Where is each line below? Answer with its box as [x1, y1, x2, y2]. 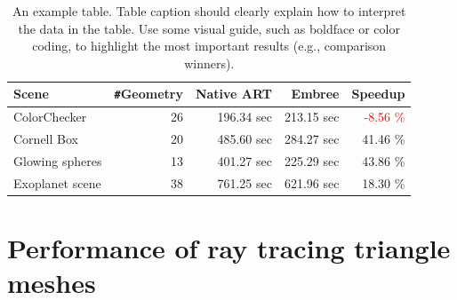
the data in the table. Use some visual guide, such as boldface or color [18, 19, 400, 37]
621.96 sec [284, 173, 340, 192]
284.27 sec [284, 130, 340, 148]
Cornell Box [13, 130, 78, 148]
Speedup [351, 84, 405, 103]
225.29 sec [284, 151, 340, 170]
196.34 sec [217, 107, 272, 126]
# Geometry [114, 84, 183, 103]
